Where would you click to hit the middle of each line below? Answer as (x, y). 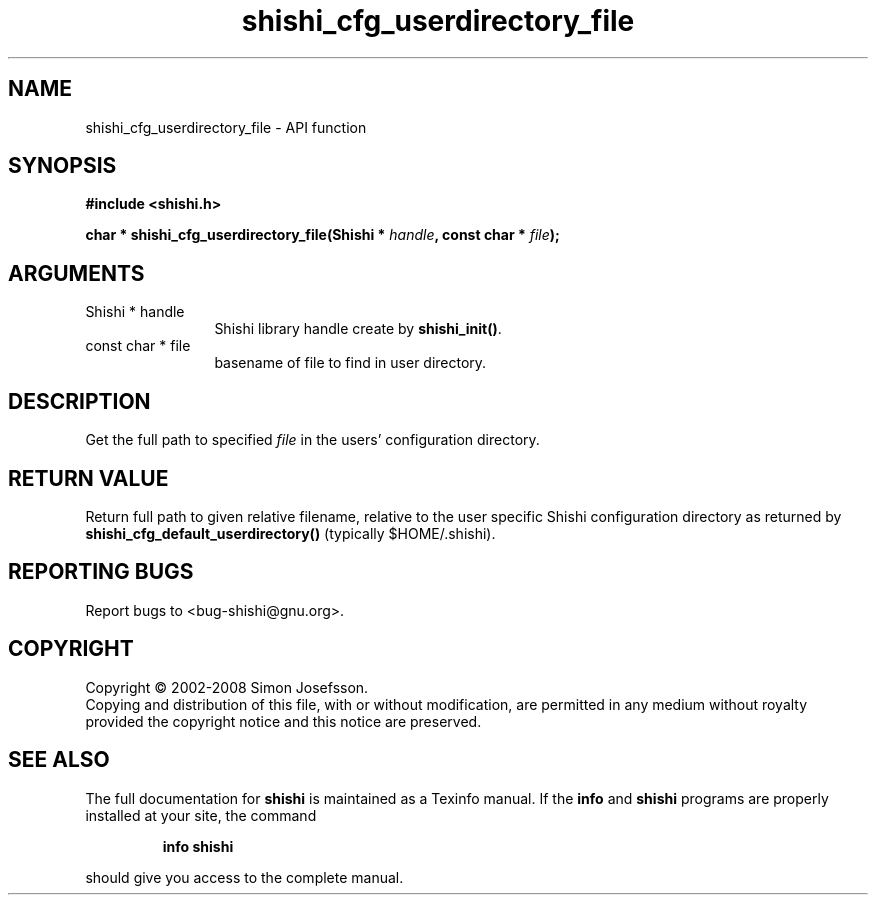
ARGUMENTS (76, 273)
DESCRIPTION (79, 401)
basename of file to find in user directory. (350, 363)
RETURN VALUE (88, 478)
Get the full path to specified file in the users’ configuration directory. (312, 440)
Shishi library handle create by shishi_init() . (358, 329)
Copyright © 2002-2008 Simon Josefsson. (227, 687)
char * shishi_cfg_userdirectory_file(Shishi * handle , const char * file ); (322, 235)
